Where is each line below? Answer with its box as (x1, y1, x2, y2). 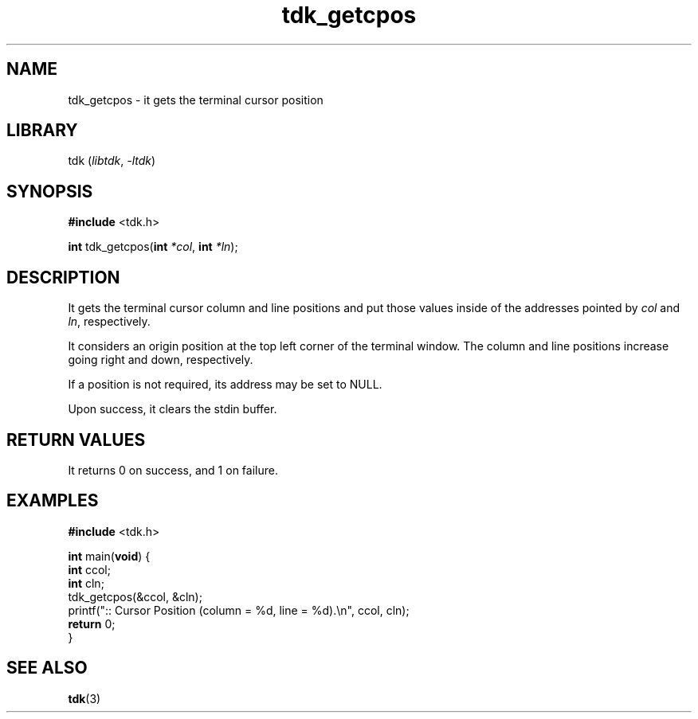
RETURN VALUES (6, 429, 146, 450)
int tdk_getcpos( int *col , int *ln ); (68, 240, 238, 254)
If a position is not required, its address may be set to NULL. (68, 377, 382, 392)
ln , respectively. (68, 315, 151, 329)
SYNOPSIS (6, 181, 93, 201)
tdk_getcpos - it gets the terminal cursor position (68, 92, 324, 107)
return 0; (68, 616, 116, 631)
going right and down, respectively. (68, 353, 253, 367)
